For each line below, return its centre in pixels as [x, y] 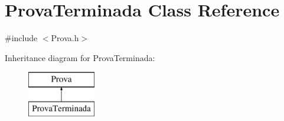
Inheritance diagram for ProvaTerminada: [80, 57]
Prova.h [65, 38]
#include [21, 38]
